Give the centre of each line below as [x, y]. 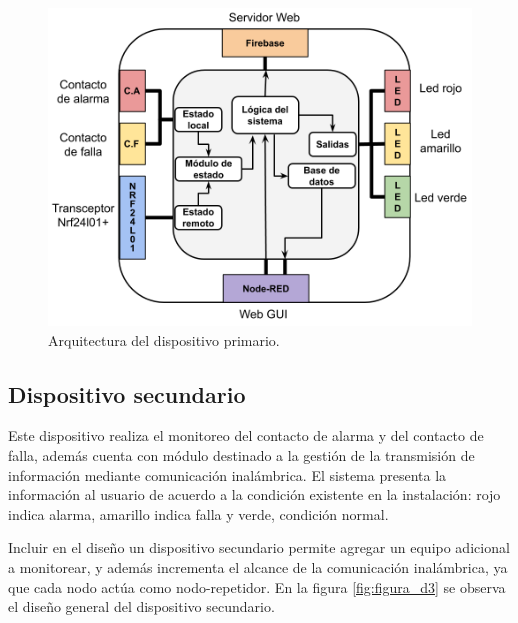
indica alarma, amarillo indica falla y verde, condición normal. [198, 513]
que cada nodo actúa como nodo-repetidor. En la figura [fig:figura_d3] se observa [257, 586]
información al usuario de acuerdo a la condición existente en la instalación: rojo [254, 494]
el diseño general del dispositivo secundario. [141, 606]
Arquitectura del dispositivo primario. [164, 339]
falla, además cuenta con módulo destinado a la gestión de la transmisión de [241, 454]
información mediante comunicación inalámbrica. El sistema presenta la [227, 474]
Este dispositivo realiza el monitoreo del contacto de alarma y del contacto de [246, 435]
